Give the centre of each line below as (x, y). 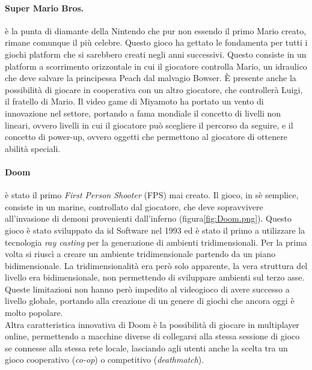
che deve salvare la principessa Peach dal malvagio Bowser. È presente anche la (151, 78)
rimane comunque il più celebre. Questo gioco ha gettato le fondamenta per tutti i (156, 42)
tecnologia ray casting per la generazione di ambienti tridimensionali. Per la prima (156, 242)
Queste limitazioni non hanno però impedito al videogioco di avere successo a (147, 289)
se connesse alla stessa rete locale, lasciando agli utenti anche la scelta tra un (146, 347)
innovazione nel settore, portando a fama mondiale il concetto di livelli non (143, 113)
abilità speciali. (33, 148)
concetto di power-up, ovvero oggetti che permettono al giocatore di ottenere (146, 137)
